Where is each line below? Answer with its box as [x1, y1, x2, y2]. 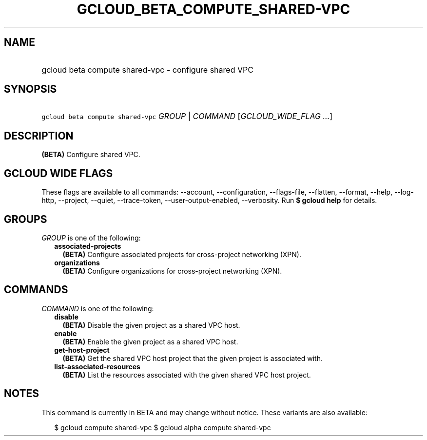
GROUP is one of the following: [41, 233, 141, 242]
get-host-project [54, 345, 110, 354]
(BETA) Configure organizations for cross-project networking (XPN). [62, 266, 282, 275]
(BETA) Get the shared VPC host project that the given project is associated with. [62, 354, 323, 362]
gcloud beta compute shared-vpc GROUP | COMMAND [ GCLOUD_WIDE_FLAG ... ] [41, 111, 333, 121]
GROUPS [4, 213, 47, 225]
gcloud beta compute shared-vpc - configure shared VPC [41, 64, 253, 75]
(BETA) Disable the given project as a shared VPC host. [62, 320, 240, 329]
